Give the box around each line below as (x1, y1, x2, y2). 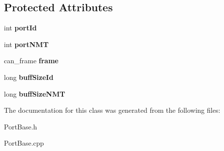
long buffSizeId (4, 72, 54, 82)
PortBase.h (4, 121, 37, 131)
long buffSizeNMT (4, 88, 65, 99)
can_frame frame (4, 55, 58, 66)
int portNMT (4, 39, 49, 49)
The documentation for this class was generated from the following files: (4, 105, 221, 115)
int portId (4, 23, 37, 33)
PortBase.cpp (4, 138, 44, 148)
